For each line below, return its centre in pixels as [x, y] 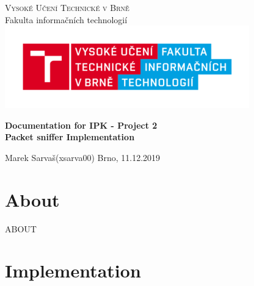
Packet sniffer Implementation [70, 137]
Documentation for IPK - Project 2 [81, 125]
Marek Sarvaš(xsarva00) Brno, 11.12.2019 [83, 157]
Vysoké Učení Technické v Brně [67, 7]
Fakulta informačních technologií [66, 19]
